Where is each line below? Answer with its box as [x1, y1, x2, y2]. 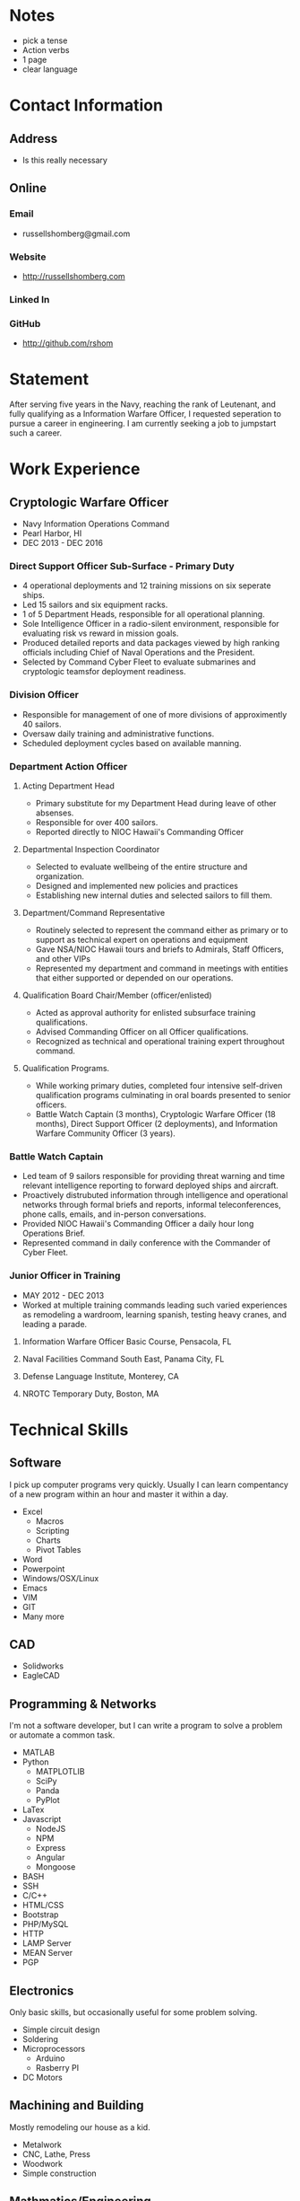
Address [9, 131, 58, 146]
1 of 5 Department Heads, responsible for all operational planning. [21, 609, 266, 620]
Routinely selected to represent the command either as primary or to [35, 924, 288, 935]
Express [35, 1843, 66, 1853]
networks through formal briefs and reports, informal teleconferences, [21, 1200, 282, 1211]
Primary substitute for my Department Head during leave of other [35, 797, 277, 808]
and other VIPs [35, 953, 91, 964]
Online [9, 180, 47, 196]
